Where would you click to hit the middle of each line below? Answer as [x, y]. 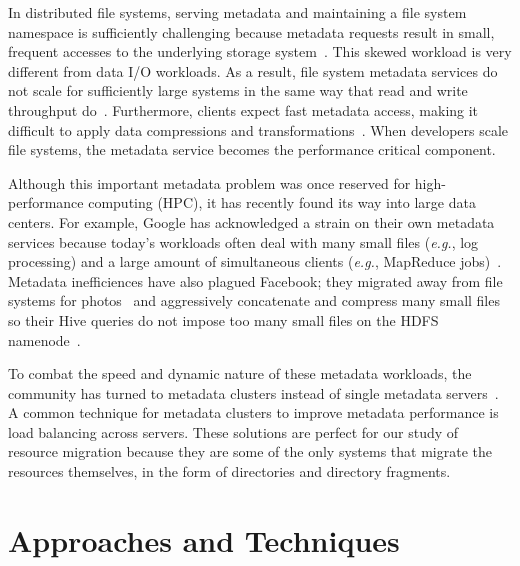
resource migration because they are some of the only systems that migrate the [250, 451]
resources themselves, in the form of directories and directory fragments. [229, 471]
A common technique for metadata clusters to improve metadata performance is [253, 412]
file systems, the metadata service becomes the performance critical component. [252, 149]
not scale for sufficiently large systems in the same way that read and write [238, 90]
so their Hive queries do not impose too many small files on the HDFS [223, 319]
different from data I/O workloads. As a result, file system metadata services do [253, 70]
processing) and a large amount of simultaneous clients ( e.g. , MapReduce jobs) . [255, 261]
